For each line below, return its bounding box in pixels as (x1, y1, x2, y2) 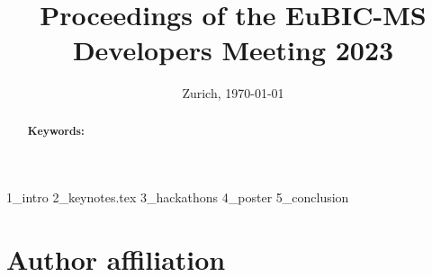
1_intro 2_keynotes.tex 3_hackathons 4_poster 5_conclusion (6, 188, 349, 207)
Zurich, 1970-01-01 (182, 84, 284, 103)
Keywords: (27, 122, 85, 138)
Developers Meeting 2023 (72, 31, 394, 68)
